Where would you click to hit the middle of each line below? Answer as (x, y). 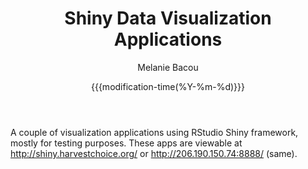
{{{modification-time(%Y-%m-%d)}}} (168, 86)
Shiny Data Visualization (168, 18)
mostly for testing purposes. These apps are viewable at (126, 143)
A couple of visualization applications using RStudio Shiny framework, (154, 132)
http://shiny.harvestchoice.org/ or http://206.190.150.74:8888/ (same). (154, 153)
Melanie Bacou (168, 67)
